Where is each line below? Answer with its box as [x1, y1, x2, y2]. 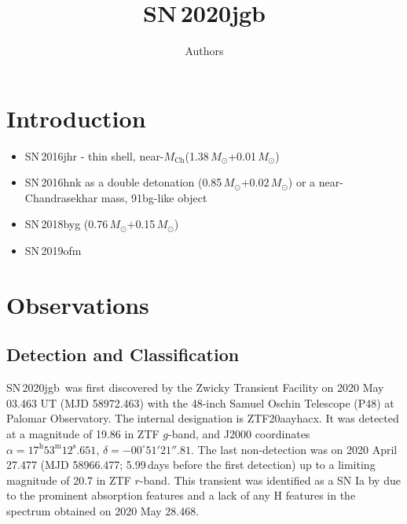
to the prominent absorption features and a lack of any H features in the [6, 487, 356, 504]
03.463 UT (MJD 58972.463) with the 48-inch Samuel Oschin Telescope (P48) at [6, 394, 394, 411]
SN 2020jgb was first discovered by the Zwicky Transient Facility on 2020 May [6, 379, 384, 396]
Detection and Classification [6, 342, 240, 367]
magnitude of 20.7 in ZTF [6, 471, 131, 488]
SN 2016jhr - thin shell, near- [24, 147, 164, 164]
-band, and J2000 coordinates [168, 425, 310, 441]
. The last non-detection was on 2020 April [190, 441, 398, 457]
